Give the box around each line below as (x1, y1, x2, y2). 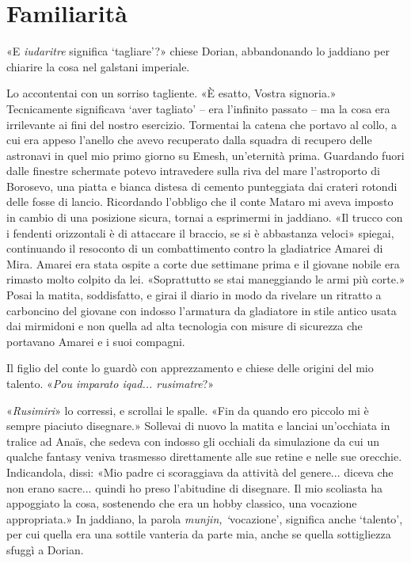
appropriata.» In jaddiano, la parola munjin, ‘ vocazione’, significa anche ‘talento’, (6, 510, 403, 527)
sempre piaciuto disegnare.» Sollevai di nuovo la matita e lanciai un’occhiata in (6, 417, 390, 434)
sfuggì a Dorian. (6, 541, 84, 557)
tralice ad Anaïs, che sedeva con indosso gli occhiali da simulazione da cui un (6, 432, 379, 449)
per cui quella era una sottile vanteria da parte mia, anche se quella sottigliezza (6, 526, 391, 542)
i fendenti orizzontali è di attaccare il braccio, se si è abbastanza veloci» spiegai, (6, 224, 394, 241)
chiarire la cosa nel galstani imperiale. (6, 58, 190, 74)
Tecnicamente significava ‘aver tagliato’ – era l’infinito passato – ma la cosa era (6, 100, 390, 116)
